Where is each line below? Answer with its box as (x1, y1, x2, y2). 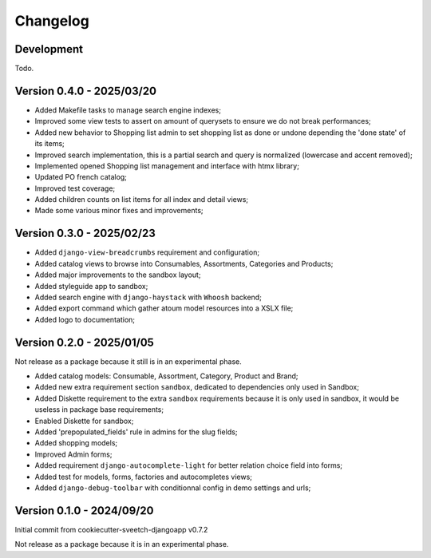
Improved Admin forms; (34, 449, 113, 459)
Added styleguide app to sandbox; (34, 281, 148, 291)
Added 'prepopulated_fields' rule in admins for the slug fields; (34, 427, 238, 437)
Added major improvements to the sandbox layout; (34, 270, 201, 279)
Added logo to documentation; (34, 315, 136, 324)
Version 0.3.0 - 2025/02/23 (14, 227, 156, 240)
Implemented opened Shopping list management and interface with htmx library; (34, 160, 299, 171)
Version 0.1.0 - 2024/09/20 (14, 504, 154, 517)
